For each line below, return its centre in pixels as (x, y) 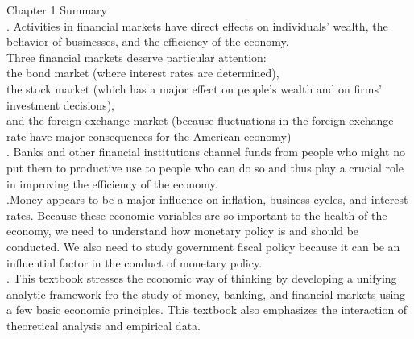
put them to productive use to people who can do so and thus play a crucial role (205, 167)
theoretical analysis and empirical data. (103, 325)
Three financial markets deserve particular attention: (137, 57)
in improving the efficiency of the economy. (112, 183)
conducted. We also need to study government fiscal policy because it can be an (203, 246)
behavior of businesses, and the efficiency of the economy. (148, 41)
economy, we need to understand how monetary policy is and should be (183, 231)
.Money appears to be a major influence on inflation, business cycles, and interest (207, 199)
